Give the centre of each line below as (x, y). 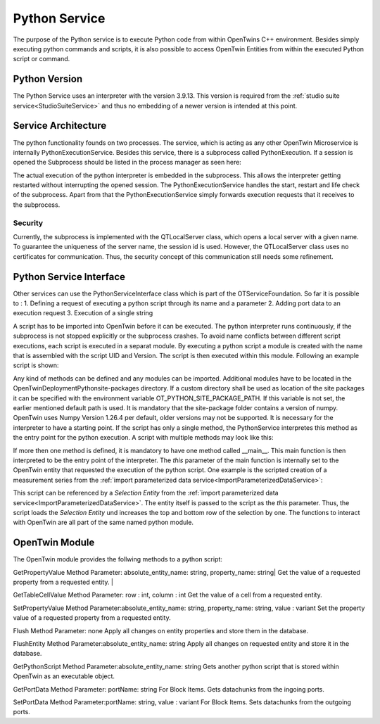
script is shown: (36, 365)
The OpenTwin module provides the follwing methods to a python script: (118, 559)
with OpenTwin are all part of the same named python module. (103, 522)
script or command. (42, 59)
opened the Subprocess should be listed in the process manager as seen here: (127, 163)
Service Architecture (60, 126)
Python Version (48, 79)
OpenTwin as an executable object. (64, 676)
